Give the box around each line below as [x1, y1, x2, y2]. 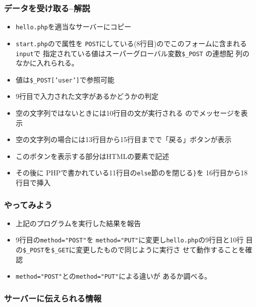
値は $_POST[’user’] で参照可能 [15, 74, 115, 84]
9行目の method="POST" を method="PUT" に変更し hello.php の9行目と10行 [15, 234, 244, 245]
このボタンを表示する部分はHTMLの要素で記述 [15, 151, 169, 161]
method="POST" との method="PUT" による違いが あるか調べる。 [15, 271, 211, 281]
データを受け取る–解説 [4, 1, 90, 14]
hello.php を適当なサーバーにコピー [15, 21, 132, 32]
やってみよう [4, 198, 53, 211]
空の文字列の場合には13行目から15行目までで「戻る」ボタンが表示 [15, 134, 232, 145]
